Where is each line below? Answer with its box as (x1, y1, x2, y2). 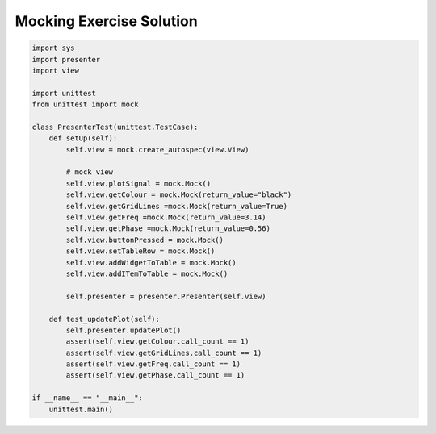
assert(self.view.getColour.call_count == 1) (65, 337, 249, 346)
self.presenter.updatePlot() (65, 325, 182, 335)
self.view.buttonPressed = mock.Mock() (65, 235, 224, 244)
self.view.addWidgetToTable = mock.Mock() (65, 258, 237, 267)
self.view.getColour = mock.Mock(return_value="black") (65, 190, 292, 199)
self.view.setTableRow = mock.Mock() (65, 247, 216, 256)
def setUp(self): (48, 134, 118, 143)
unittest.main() (48, 404, 113, 414)
